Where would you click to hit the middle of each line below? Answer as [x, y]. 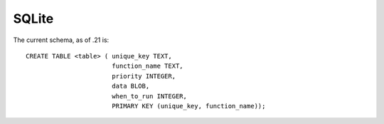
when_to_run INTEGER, [149, 96]
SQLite [33, 19]
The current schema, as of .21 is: [61, 40]
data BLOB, [130, 86]
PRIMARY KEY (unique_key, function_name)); [188, 106]
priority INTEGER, [144, 76]
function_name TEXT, [148, 66]
